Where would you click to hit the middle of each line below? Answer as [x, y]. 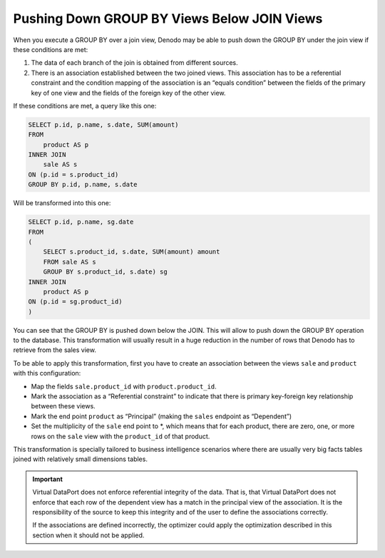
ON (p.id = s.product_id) [73, 174]
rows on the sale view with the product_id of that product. [120, 436]
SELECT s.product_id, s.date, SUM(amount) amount [132, 252]
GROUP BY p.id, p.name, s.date [83, 185]
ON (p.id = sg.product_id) [75, 302]
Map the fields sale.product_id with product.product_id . [124, 386]
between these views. [63, 406]
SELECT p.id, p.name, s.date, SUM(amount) [103, 124]
